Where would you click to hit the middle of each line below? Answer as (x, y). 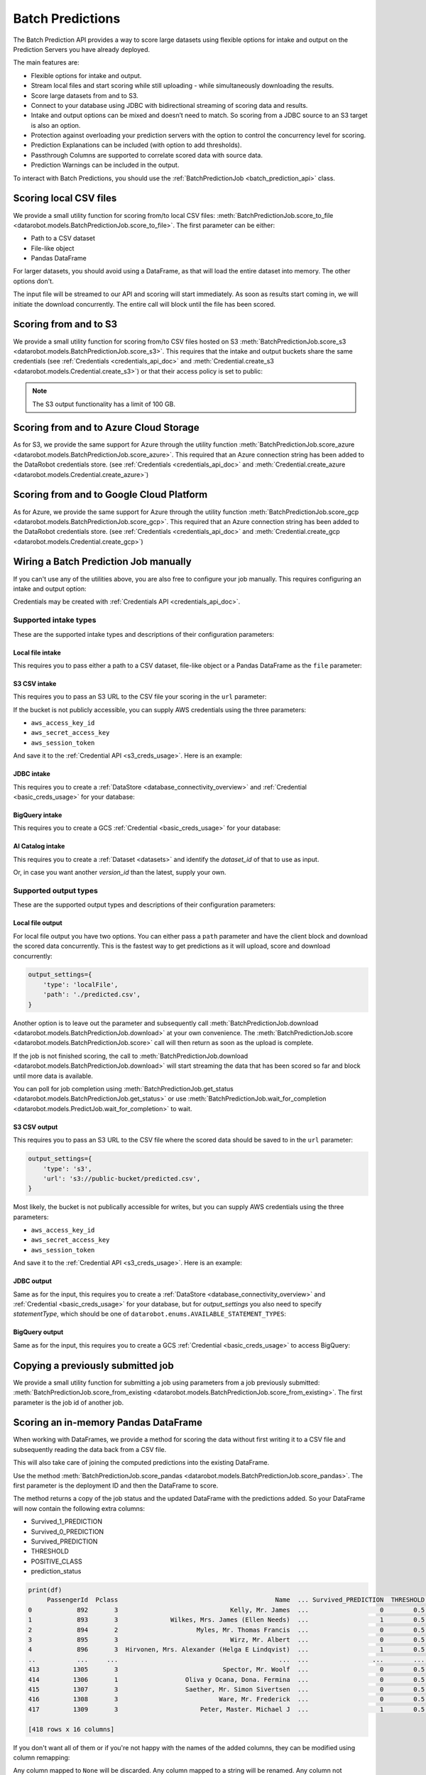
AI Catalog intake (39, 846)
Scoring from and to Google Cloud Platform (110, 495)
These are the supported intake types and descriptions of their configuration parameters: (144, 634)
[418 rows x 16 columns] (71, 1729)
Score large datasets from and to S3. (84, 95)
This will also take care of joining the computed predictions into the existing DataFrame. (141, 1463)
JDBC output (33, 1281)
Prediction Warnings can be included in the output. (105, 165)
